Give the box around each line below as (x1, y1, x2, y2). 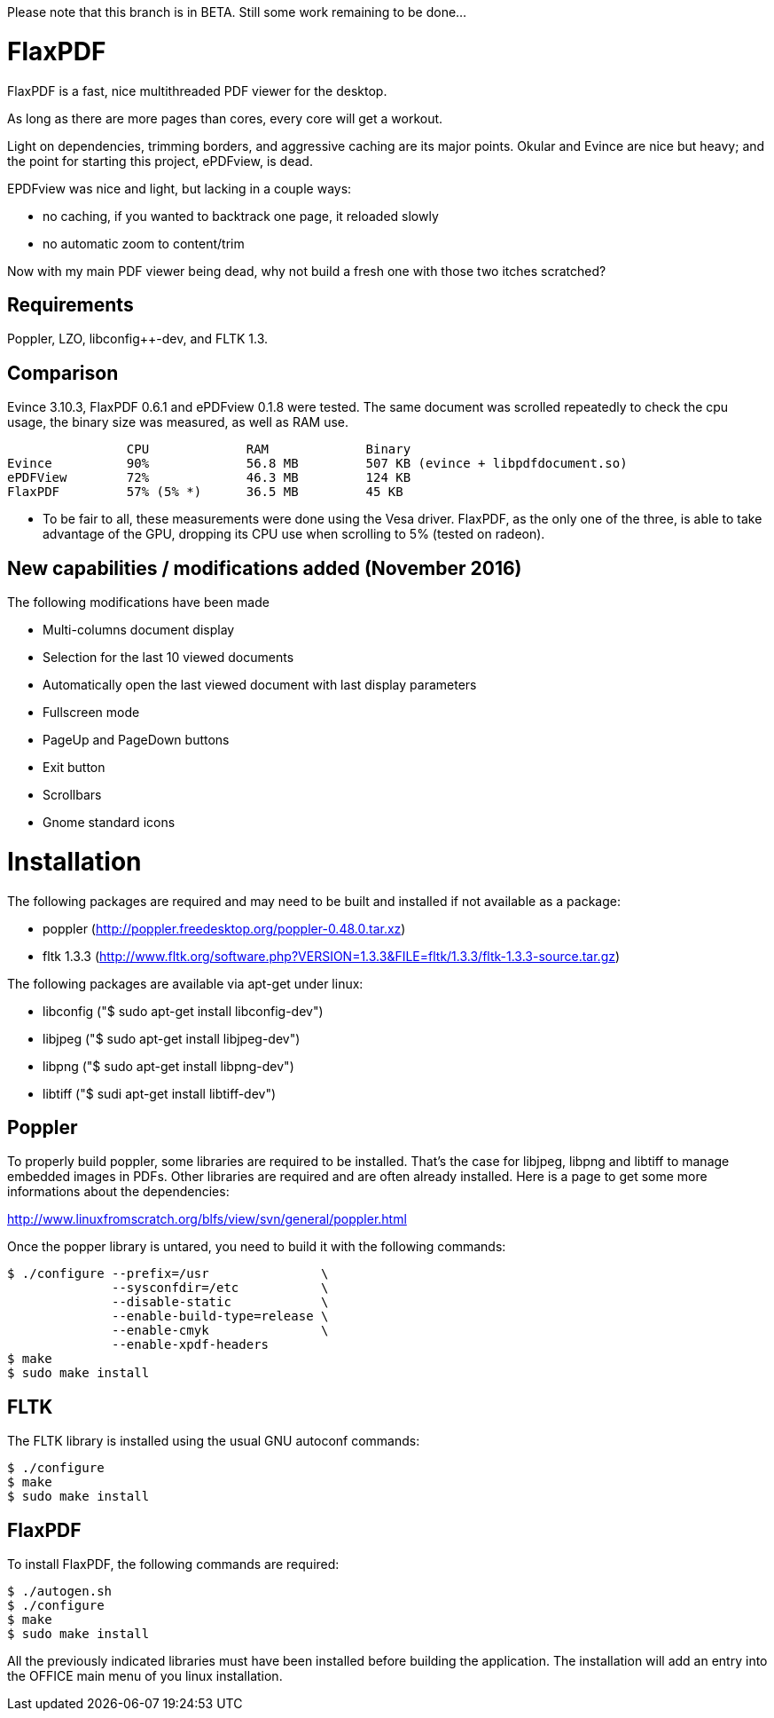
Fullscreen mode (43, 705, 140, 721)
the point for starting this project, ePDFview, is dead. (7, 153, 313, 169)
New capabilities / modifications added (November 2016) (7, 556, 522, 579)
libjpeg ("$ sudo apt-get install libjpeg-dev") (43, 1030, 301, 1046)
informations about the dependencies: (7, 1184, 230, 1200)
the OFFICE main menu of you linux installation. (7, 1668, 283, 1684)
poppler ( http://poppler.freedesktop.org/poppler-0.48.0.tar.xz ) (43, 920, 406, 936)
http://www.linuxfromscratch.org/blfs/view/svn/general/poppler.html (7, 1211, 407, 1227)
